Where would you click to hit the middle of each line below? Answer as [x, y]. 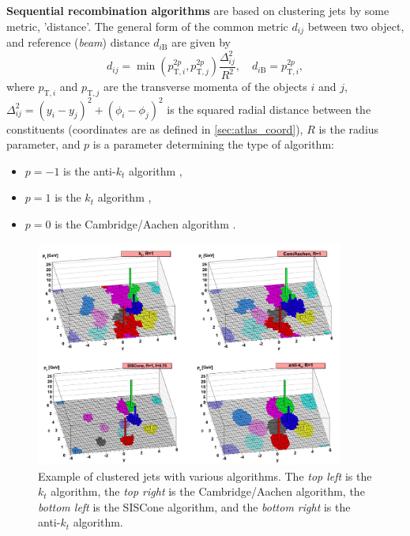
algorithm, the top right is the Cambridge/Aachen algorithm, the [208, 491]
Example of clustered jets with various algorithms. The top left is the [205, 476]
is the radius [349, 128]
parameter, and [43, 144]
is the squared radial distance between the [269, 109]
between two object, [356, 26]
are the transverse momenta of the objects [205, 87]
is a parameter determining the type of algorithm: [213, 144]
